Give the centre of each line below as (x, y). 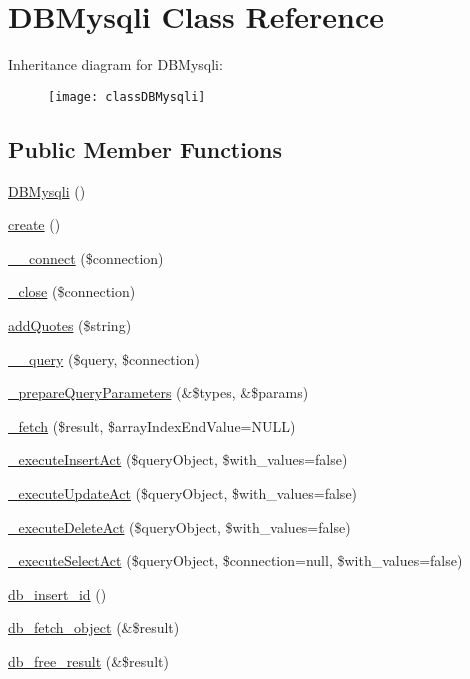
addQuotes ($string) (70, 324)
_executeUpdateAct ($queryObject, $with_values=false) (183, 492)
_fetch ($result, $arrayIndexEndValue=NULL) (152, 425)
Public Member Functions (145, 148)
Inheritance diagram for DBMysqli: (115, 64)
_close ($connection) (72, 291)
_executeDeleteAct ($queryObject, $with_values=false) (179, 526)
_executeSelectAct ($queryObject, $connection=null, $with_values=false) (235, 560)
